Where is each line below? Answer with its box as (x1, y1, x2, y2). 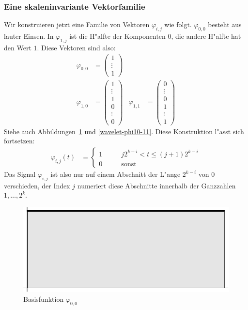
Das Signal (4, 169, 36, 179)
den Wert (4, 42, 31, 52)
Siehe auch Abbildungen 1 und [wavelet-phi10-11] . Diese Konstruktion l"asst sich (4, 126, 244, 136)
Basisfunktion (23, 294, 64, 304)
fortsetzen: (4, 136, 35, 146)
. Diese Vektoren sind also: (37, 42, 116, 52)
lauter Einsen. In (4, 31, 54, 41)
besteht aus (208, 19, 242, 30)
